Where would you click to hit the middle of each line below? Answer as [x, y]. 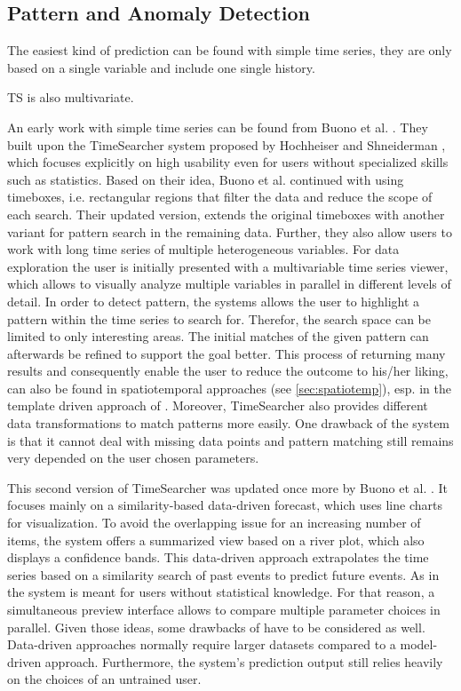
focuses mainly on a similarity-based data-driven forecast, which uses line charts [225, 505]
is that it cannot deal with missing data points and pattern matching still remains [230, 440]
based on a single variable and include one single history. [161, 67]
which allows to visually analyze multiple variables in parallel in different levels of [229, 284]
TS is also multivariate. [71, 97]
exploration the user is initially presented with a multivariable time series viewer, [228, 266]
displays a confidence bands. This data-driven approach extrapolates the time [218, 557]
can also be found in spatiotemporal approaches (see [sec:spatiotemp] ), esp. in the [229, 388]
